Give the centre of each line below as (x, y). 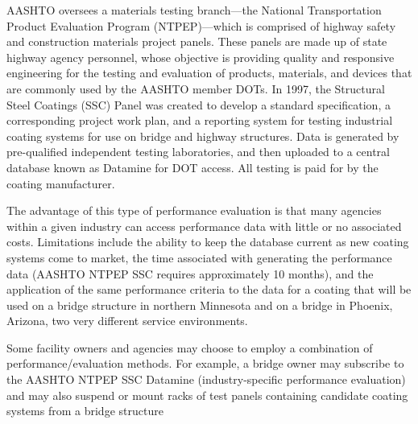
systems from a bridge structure (85, 411)
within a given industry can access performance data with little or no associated (204, 226)
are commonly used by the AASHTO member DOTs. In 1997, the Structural (196, 88)
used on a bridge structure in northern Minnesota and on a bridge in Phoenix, (200, 305)
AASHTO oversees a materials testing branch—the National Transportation (194, 10)
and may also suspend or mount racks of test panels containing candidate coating (207, 395)
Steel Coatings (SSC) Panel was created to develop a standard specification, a (199, 104)
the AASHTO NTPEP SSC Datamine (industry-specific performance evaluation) (206, 379)
